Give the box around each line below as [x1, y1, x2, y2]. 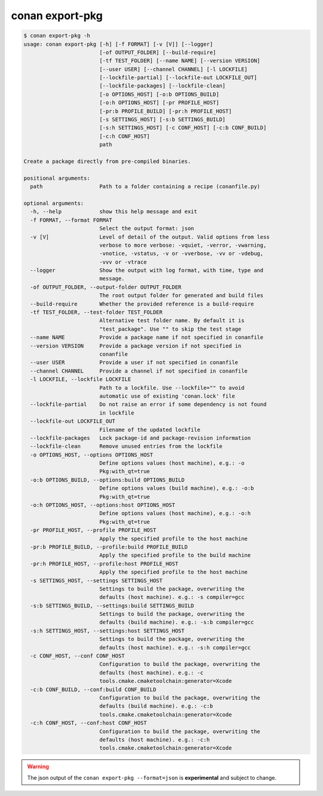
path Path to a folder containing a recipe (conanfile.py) [30, 183, 260, 190]
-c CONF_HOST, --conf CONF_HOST [30, 653, 125, 659]
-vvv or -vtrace [99, 258, 147, 265]
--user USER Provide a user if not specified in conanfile [30, 359, 239, 366]
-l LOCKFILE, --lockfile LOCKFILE [30, 376, 132, 383]
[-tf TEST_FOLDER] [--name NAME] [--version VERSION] [99, 57, 260, 64]
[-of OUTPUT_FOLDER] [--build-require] [99, 49, 217, 56]
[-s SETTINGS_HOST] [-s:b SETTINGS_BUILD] [99, 116, 226, 123]
